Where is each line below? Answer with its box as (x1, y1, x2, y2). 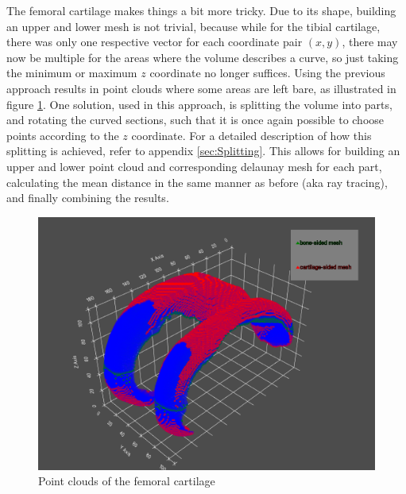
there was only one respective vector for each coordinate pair (6, 33, 303, 50)
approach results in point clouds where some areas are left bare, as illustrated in (6, 80, 396, 96)
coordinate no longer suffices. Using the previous (149, 64, 385, 81)
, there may (342, 33, 398, 50)
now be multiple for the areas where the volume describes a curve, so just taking (6, 49, 399, 65)
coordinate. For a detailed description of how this (131, 126, 372, 143)
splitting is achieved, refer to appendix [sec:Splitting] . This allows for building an (6, 142, 400, 159)
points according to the (6, 126, 119, 143)
